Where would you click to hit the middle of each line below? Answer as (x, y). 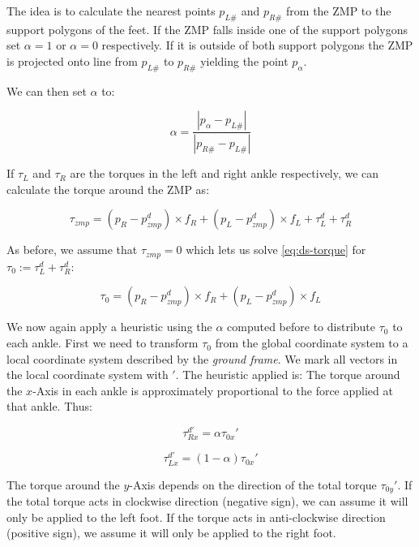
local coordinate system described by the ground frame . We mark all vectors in (202, 358)
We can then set (47, 90)
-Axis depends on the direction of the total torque (253, 484)
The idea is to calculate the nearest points (111, 11)
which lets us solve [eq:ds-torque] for (276, 250)
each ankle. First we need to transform (103, 343)
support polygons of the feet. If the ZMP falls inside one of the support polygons (207, 29)
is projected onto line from (72, 60)
